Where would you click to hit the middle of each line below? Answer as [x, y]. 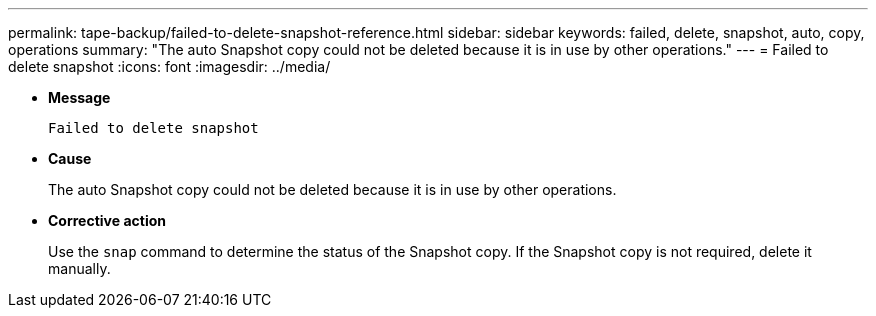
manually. [79, 268]
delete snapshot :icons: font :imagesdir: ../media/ [169, 66]
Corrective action [107, 220]
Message [79, 97]
